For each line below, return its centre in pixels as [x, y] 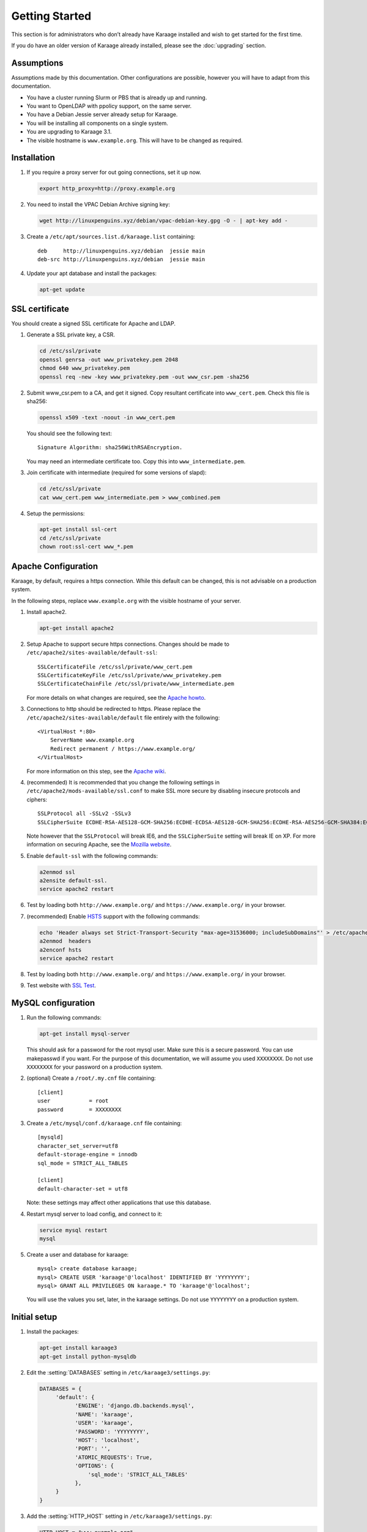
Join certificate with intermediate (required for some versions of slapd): [117, 472]
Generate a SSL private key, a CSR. [71, 335]
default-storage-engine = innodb [87, 1155]
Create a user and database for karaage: [78, 1254]
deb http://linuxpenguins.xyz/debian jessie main [121, 251]
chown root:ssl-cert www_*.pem [87, 547]
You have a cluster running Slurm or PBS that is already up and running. [117, 97]
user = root [73, 1101]
